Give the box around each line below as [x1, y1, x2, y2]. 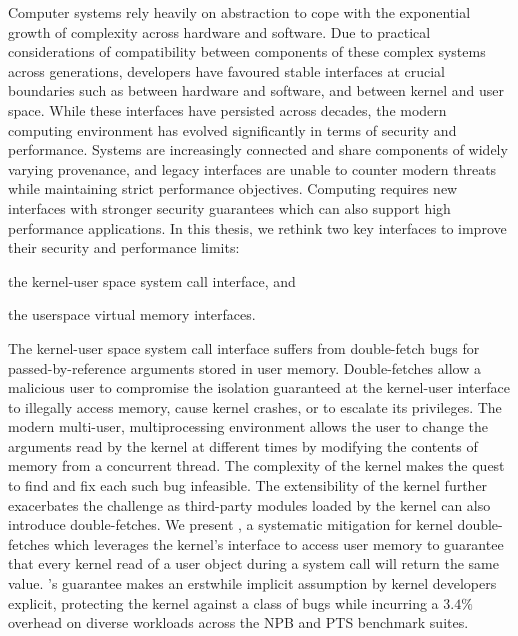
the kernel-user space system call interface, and [8, 270, 296, 291]
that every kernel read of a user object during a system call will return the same [8, 553, 499, 574]
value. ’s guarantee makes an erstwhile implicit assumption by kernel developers [8, 573, 497, 594]
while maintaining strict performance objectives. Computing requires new [8, 178, 458, 199]
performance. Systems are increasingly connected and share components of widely [8, 139, 508, 160]
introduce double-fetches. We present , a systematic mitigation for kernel [8, 514, 453, 535]
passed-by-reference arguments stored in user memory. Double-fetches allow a [8, 357, 481, 378]
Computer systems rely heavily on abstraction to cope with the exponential [8, 2, 471, 22]
